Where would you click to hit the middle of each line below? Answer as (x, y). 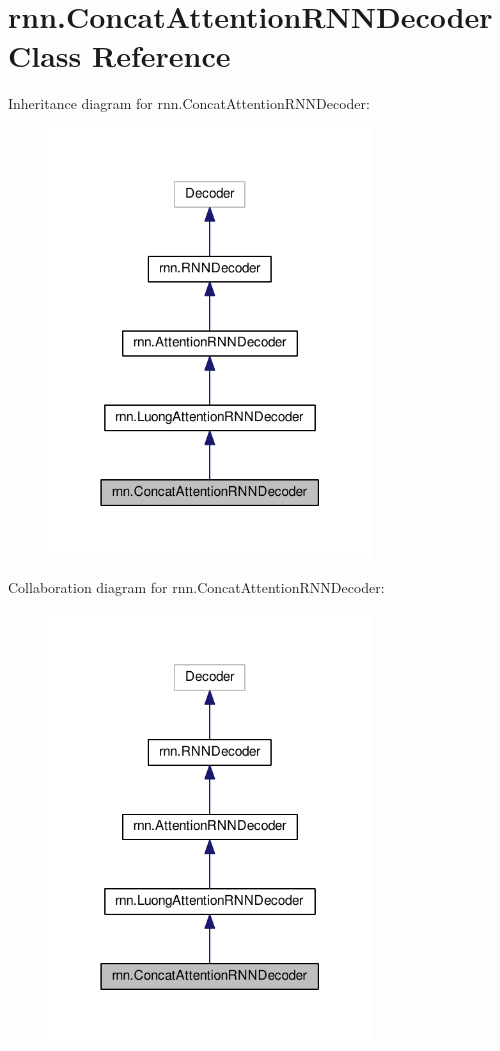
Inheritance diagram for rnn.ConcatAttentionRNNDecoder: (189, 103)
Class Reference (119, 55)
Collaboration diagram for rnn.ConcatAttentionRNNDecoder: (196, 586)
